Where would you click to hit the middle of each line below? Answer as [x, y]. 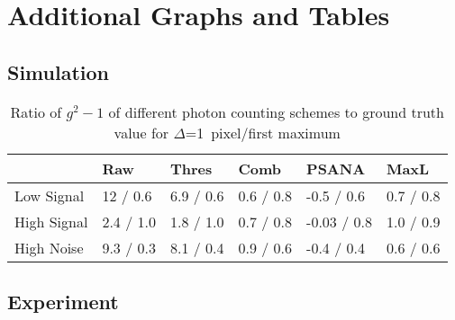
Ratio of [36, 111]
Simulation [59, 71]
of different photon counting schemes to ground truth [276, 111]
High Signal [51, 221]
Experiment [63, 301]
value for [141, 132]
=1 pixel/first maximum [263, 132]
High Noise [49, 247]
